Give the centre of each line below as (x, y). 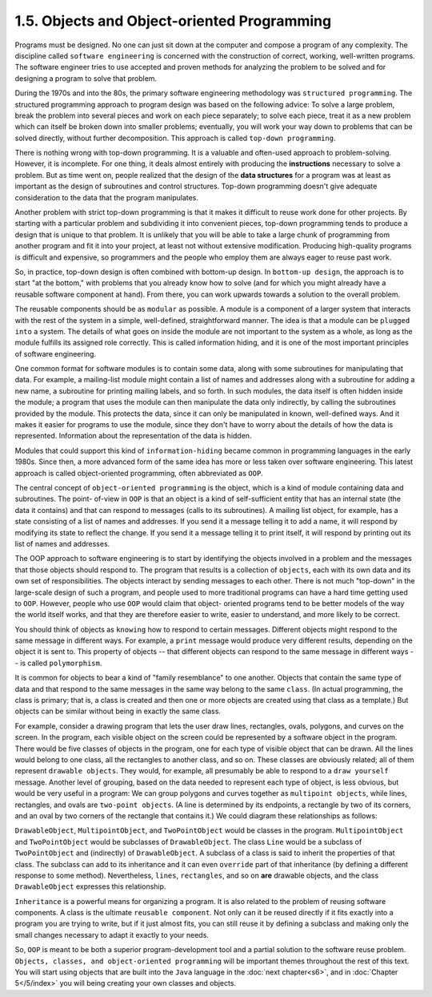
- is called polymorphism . (58, 663)
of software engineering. (55, 353)
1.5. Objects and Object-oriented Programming (173, 21)
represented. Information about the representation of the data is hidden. (133, 436)
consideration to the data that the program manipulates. (107, 197)
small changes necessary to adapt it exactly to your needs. (112, 934)
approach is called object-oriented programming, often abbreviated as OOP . (139, 473)
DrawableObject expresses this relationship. (90, 886)
